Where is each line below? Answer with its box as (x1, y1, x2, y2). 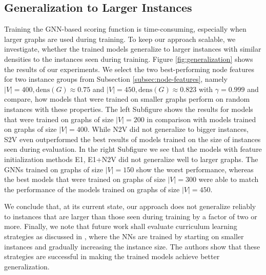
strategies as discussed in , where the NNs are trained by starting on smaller (4, 231, 244, 242)
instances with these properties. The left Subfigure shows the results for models (4, 103, 253, 114)
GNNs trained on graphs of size (4, 164, 103, 174)
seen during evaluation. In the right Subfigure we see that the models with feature (4, 144, 262, 154)
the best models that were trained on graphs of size (4, 174, 166, 185)
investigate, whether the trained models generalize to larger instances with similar (4, 43, 261, 54)
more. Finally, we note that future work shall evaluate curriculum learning (4, 221, 237, 232)
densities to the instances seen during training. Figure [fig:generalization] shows (4, 53, 253, 64)
